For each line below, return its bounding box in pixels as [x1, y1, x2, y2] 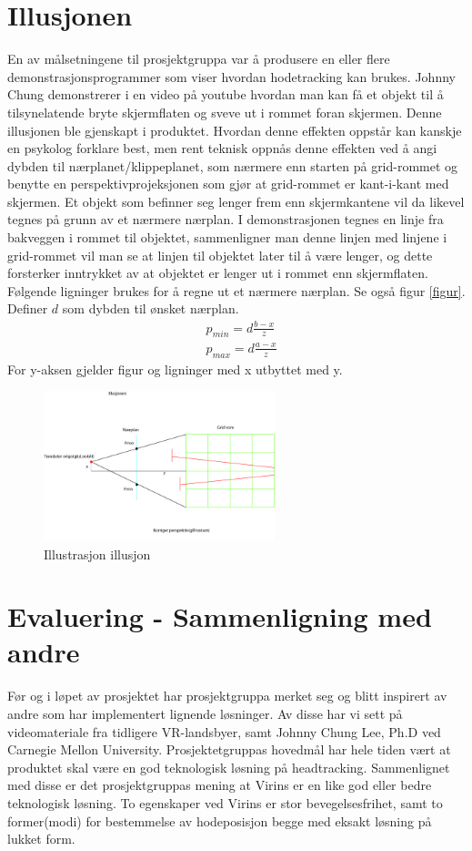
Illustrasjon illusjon [44, 544, 151, 563]
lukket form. [7, 829, 75, 848]
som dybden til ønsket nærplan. [62, 299, 239, 318]
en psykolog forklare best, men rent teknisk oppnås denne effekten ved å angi [7, 138, 437, 158]
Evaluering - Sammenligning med [7, 598, 432, 635]
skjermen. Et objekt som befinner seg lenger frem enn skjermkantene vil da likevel [7, 191, 465, 210]
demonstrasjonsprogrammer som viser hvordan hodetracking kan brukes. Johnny [7, 67, 456, 86]
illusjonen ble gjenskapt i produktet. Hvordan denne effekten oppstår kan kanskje [7, 120, 462, 139]
